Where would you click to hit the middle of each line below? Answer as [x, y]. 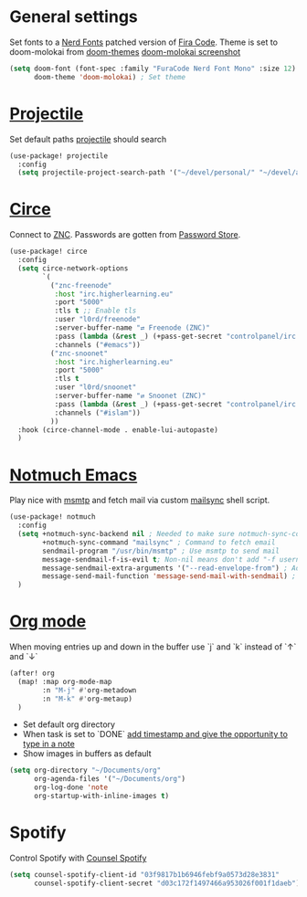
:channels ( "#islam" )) [98, 413]
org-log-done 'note [70, 787]
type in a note [48, 744]
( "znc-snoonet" [79, 354]
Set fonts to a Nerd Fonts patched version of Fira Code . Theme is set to [144, 42]
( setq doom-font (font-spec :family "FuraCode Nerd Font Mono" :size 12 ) [153, 69]
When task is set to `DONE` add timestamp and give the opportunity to [155, 734]
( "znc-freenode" [81, 285]
